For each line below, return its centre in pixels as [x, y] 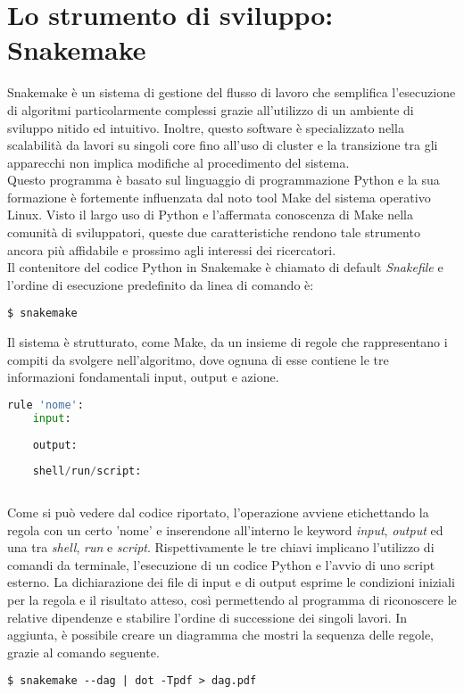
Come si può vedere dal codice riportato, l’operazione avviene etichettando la [218, 512]
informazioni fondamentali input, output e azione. [143, 377]
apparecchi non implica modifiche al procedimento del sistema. [178, 162]
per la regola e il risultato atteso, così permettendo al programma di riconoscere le [232, 599]
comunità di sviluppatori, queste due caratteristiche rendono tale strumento [214, 232]
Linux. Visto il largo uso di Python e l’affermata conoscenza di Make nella [210, 215]
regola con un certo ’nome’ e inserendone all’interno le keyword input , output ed [225, 529]
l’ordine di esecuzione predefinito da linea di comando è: [161, 284]
